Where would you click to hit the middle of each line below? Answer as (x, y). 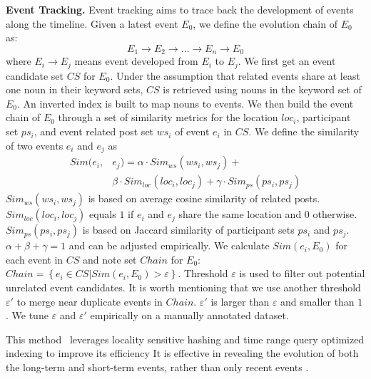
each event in (35, 259)
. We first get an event (287, 61)
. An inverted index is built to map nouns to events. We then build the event (185, 103)
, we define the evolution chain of (265, 23)
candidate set (35, 75)
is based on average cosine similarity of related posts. (204, 198)
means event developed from (136, 61)
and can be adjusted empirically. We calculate (169, 245)
